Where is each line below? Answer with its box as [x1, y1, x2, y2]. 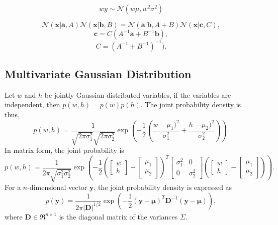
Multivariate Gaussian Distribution [5, 66, 192, 81]
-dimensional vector [27, 182, 87, 192]
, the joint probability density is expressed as [94, 182, 232, 192]
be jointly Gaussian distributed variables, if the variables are [44, 89, 231, 100]
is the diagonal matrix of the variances [59, 211, 178, 221]
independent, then [5, 99, 60, 110]
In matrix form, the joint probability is [5, 145, 124, 155]
